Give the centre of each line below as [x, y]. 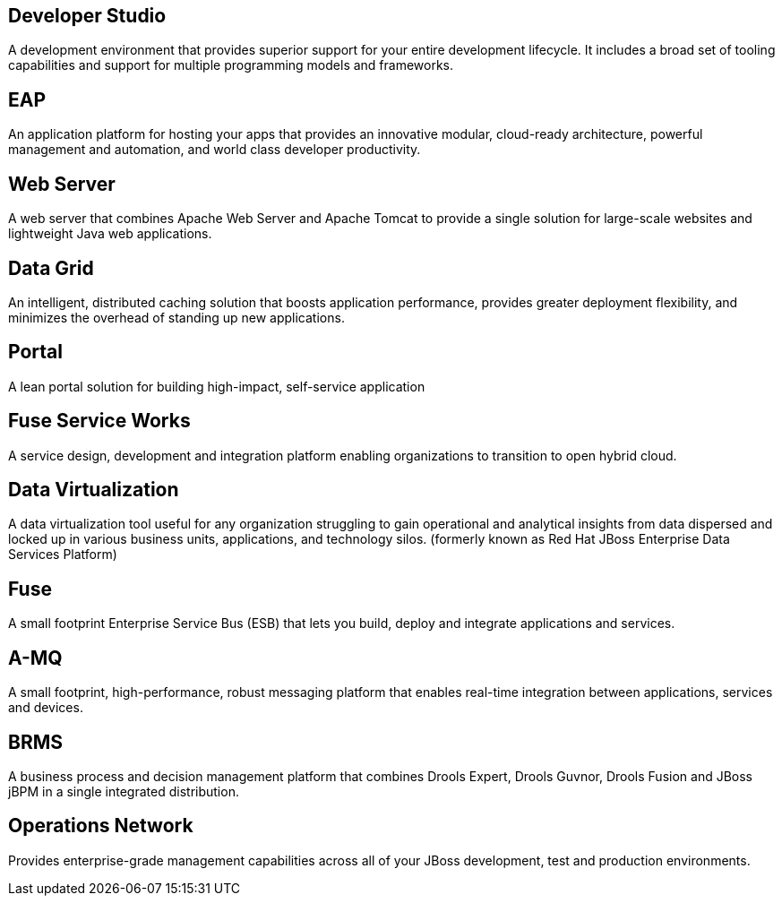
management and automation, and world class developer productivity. [215, 150]
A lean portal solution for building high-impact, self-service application [217, 386]
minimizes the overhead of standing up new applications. [176, 317]
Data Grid [51, 268]
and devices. [46, 708]
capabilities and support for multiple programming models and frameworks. [231, 65]
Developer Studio [87, 16]
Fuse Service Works [99, 421]
